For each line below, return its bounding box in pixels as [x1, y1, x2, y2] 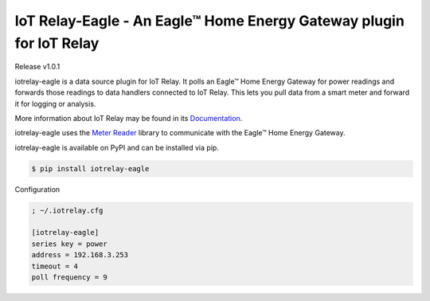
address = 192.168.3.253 [31, 251, 129, 260]
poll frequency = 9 [31, 272, 107, 282]
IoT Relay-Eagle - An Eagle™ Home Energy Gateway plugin [14, 12, 405, 29]
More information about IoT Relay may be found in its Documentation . [14, 113, 243, 123]
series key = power [31, 239, 107, 248]
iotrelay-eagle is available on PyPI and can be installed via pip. [14, 143, 219, 152]
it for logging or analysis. [14, 99, 96, 108]
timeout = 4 [31, 261, 79, 271]
